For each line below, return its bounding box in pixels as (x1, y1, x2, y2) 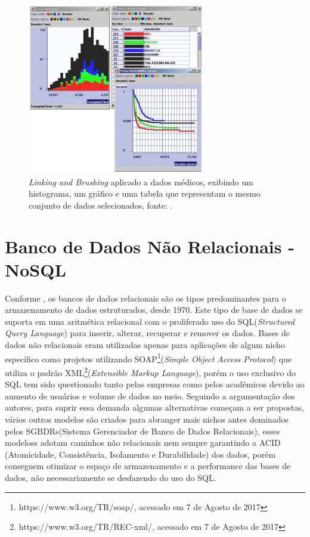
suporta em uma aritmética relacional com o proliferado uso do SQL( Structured (5, 315, 295, 327)
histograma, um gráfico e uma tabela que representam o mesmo (29, 187, 261, 200)
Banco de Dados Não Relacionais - (5, 234, 294, 258)
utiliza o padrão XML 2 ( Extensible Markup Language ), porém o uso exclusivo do (5, 364, 296, 378)
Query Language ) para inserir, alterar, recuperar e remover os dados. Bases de (5, 327, 290, 339)
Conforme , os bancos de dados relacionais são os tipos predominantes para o (5, 291, 286, 304)
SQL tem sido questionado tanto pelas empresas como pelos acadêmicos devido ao (5, 378, 305, 390)
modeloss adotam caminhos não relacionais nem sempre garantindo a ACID (5, 436, 281, 449)
